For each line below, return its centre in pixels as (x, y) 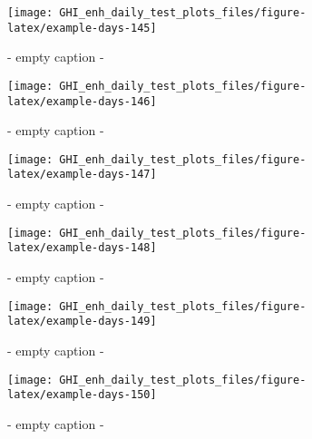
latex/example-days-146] (82, 101)
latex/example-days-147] (82, 175)
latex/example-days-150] (82, 395)
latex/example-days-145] (82, 28)
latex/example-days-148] (82, 248)
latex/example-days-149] (82, 322)
